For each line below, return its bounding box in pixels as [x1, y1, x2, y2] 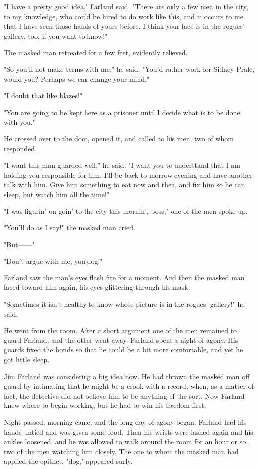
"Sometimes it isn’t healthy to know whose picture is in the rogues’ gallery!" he [4, 299, 245, 309]
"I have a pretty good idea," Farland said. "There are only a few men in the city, [4, 1, 248, 11]
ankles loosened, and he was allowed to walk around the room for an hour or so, [4, 436, 248, 447]
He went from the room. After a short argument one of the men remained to [4, 325, 237, 335]
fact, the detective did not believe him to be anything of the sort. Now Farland [4, 390, 245, 401]
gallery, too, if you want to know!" [4, 30, 108, 41]
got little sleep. [4, 354, 50, 365]
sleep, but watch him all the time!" [4, 189, 110, 199]
